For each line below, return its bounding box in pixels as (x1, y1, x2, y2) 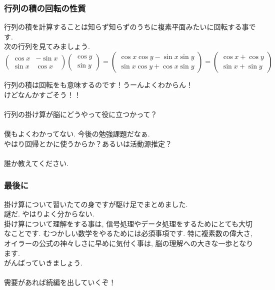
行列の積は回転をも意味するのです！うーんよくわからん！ (4, 79, 193, 89)
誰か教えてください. (4, 157, 68, 168)
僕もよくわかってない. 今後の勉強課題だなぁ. (4, 128, 150, 138)
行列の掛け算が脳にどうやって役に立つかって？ (4, 108, 157, 119)
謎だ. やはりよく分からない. (4, 208, 94, 219)
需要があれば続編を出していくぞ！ (4, 277, 116, 287)
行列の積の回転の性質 (4, 1, 86, 14)
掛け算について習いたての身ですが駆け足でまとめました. (4, 198, 188, 209)
